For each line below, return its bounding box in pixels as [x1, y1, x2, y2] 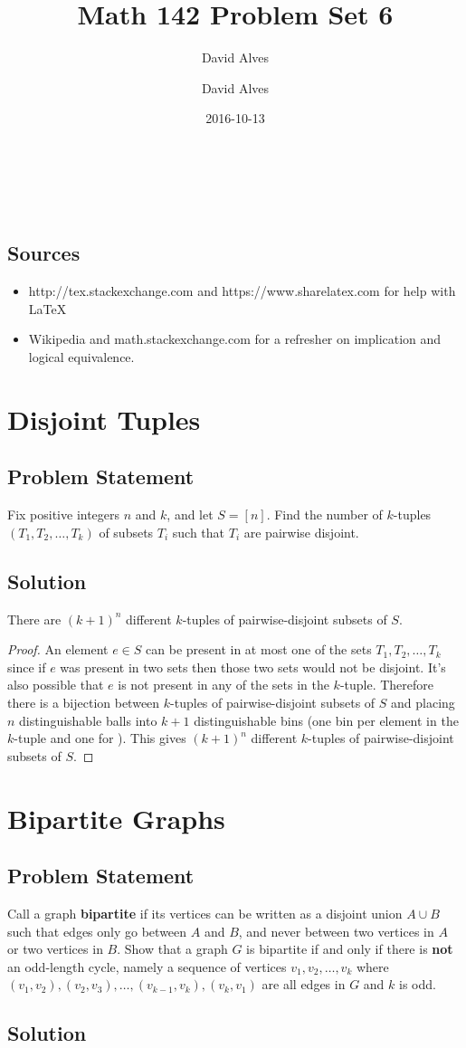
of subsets [99, 522, 154, 541]
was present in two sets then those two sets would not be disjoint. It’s [60, 657, 446, 676]
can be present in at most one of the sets [146, 640, 372, 659]
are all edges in [262, 975, 346, 994]
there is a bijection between [7, 693, 160, 712]
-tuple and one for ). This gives [14, 729, 186, 748]
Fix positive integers [7, 505, 120, 524]
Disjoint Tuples [7, 400, 201, 437]
